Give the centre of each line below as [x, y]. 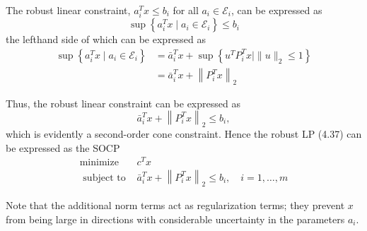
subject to [104, 178]
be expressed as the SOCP [63, 147]
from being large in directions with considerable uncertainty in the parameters [175, 219]
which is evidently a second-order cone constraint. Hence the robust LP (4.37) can [184, 134]
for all [186, 10]
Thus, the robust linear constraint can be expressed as [123, 103]
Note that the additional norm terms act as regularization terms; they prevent [175, 205]
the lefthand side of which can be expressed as [106, 39]
